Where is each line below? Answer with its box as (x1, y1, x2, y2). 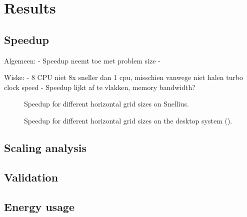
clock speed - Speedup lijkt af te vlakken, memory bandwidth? (4, 81, 195, 92)
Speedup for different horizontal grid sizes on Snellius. (24, 98, 189, 109)
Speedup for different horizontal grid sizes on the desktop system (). (24, 115, 232, 125)
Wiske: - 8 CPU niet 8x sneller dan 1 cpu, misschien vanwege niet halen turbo (4, 72, 243, 82)
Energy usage (4, 198, 75, 214)
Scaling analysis (4, 139, 86, 155)
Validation (4, 169, 58, 184)
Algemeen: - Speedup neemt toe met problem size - (4, 55, 160, 65)
